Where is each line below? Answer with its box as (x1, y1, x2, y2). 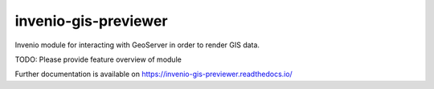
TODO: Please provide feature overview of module (14, 55, 182, 64)
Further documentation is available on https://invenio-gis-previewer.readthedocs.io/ (14, 69, 293, 79)
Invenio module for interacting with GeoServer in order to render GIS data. (14, 40, 260, 50)
